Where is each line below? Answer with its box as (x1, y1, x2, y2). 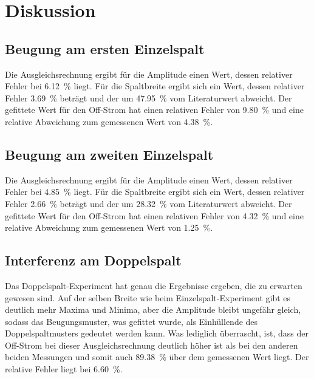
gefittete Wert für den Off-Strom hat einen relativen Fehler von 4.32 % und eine (5, 209, 304, 222)
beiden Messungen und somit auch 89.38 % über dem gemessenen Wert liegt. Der (5, 350, 309, 363)
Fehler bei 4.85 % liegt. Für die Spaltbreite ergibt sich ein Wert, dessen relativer (5, 185, 305, 198)
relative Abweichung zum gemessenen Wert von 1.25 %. (5, 221, 213, 234)
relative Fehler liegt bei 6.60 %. (5, 363, 123, 375)
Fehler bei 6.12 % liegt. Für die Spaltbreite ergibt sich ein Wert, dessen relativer (5, 80, 305, 92)
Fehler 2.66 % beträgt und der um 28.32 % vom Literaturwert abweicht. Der (5, 197, 292, 210)
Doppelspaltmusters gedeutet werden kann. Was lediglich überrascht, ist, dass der (5, 327, 309, 340)
